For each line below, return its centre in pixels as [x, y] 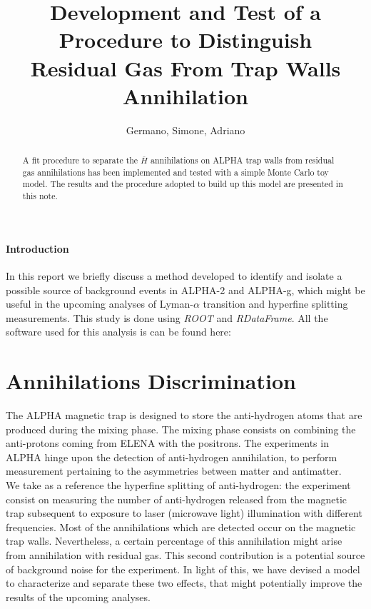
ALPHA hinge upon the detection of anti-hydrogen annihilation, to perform [172, 457]
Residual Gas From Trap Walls [185, 67]
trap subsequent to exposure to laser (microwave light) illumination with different [184, 513]
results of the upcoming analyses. [78, 597]
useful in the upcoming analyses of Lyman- [100, 304]
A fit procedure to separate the [80, 160]
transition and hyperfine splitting [275, 304]
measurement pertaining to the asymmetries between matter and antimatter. [174, 471]
